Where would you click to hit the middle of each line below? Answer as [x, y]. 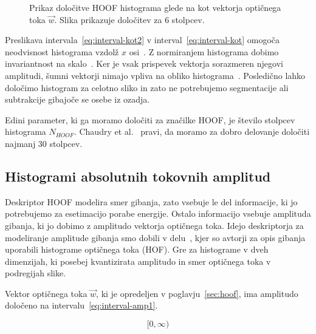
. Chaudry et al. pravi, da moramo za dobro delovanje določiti [192, 131]
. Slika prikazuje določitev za [108, 19]
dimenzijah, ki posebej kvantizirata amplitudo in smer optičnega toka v [138, 261]
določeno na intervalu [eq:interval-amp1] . [81, 305]
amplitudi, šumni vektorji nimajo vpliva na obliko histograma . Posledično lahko [155, 75]
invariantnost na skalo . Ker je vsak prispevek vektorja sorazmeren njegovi [144, 63]
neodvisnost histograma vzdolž [62, 51]
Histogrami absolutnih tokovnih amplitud [138, 176]
